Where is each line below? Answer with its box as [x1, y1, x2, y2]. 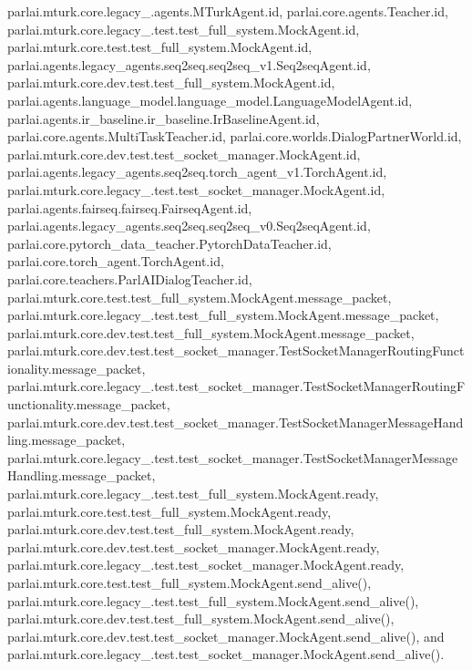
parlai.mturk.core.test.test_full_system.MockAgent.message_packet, [7, 287, 392, 306]
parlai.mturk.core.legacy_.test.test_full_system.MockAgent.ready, [7, 484, 379, 503]
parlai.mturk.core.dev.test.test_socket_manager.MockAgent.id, [7, 144, 361, 163]
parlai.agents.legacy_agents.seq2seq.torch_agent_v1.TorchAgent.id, [7, 162, 387, 181]
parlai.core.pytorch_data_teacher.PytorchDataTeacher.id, [7, 233, 332, 253]
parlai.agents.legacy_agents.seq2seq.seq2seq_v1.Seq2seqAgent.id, [7, 55, 371, 74]
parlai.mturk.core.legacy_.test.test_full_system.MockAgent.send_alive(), [7, 591, 419, 610]
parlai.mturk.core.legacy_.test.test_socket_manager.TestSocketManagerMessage [7, 448, 458, 467]
